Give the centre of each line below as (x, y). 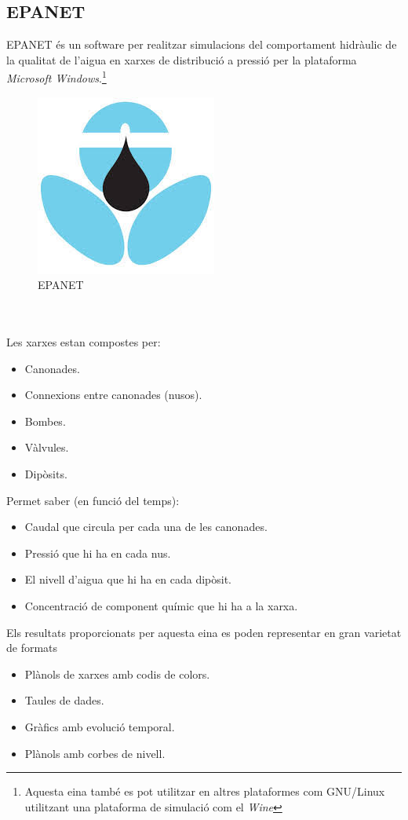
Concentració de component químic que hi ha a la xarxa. (161, 605)
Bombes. (45, 421)
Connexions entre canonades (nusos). (113, 395)
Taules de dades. (64, 700)
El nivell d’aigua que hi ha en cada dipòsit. (128, 579)
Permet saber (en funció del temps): (93, 500)
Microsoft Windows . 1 (56, 77)
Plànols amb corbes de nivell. (95, 753)
